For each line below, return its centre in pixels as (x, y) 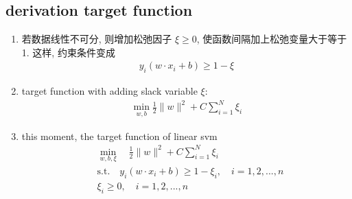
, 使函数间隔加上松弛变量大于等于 (272, 39)
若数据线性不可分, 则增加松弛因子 (97, 39)
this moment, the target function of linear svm (119, 136)
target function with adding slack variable (109, 91)
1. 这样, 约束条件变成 (68, 52)
